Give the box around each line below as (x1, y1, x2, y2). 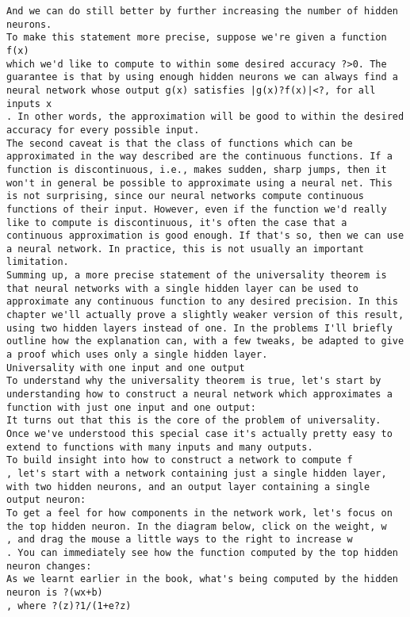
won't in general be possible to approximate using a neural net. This (6, 177, 393, 189)
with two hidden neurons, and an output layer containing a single (6, 481, 370, 492)
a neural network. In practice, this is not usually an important (6, 243, 365, 255)
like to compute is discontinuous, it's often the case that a (6, 217, 347, 228)
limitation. (6, 256, 69, 268)
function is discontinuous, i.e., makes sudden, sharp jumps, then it (6, 163, 387, 175)
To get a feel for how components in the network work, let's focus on (6, 507, 393, 519)
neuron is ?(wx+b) (6, 586, 103, 598)
